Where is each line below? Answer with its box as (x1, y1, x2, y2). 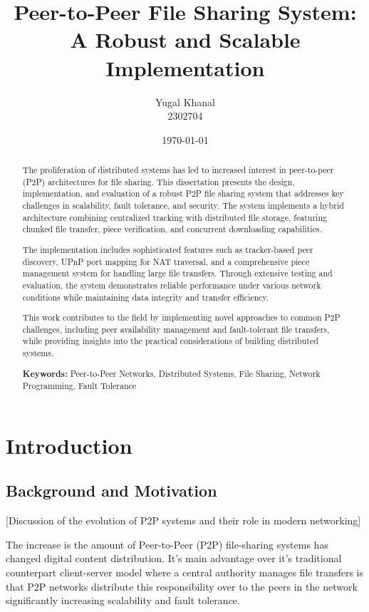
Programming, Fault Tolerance (22, 380, 137, 392)
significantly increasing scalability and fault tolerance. (6, 593, 240, 608)
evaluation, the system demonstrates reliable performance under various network (22, 279, 321, 291)
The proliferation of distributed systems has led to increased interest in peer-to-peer (22, 164, 334, 176)
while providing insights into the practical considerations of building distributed (22, 335, 318, 347)
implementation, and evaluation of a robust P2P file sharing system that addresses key (22, 187, 344, 199)
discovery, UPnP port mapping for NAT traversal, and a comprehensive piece (22, 255, 310, 267)
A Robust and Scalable (70, 25, 301, 54)
